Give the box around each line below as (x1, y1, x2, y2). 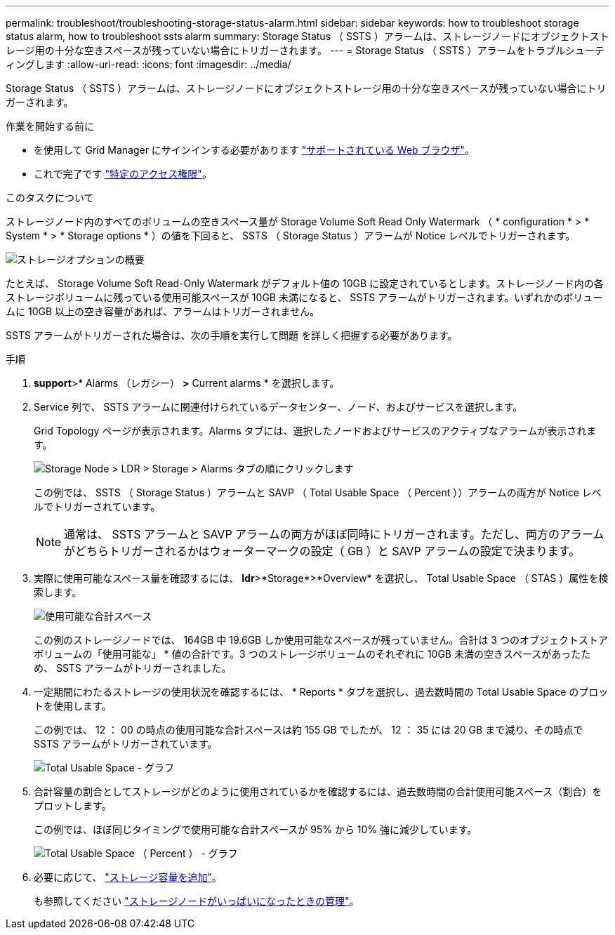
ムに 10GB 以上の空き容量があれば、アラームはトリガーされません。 (6, 305, 320, 317)
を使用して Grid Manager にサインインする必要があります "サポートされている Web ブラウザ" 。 (34, 144, 475, 156)
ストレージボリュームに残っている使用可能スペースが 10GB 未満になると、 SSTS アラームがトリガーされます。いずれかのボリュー (6, 291, 603, 303)
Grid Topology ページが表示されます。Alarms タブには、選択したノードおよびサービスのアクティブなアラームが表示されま (34, 425, 597, 437)
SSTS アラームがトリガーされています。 (34, 738, 218, 750)
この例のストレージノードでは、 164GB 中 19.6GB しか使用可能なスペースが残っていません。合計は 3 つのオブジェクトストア (34, 634, 608, 646)
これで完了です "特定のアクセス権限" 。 (34, 168, 212, 180)
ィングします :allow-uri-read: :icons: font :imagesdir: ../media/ (6, 58, 291, 70)
